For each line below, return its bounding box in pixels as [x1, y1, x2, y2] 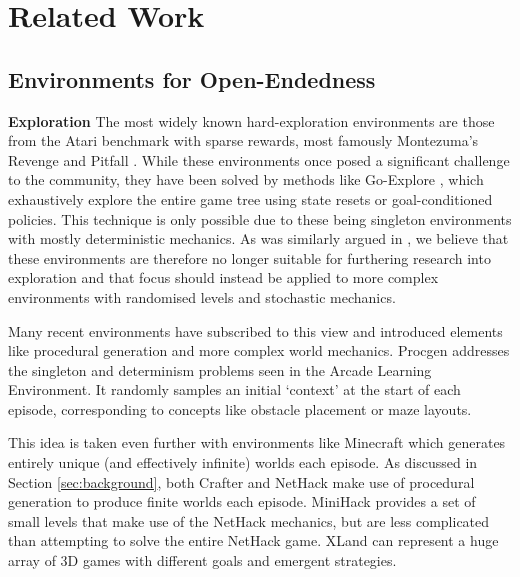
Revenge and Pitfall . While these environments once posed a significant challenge [8, 149, 510, 170]
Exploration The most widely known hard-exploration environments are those [8, 110, 495, 131]
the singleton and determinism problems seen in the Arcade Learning [8, 359, 432, 380]
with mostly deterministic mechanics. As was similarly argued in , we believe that [8, 228, 509, 249]
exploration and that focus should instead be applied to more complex [8, 267, 439, 288]
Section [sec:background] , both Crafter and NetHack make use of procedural [8, 471, 475, 492]
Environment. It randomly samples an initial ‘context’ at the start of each [8, 379, 461, 400]
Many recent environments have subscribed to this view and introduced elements [8, 320, 503, 341]
